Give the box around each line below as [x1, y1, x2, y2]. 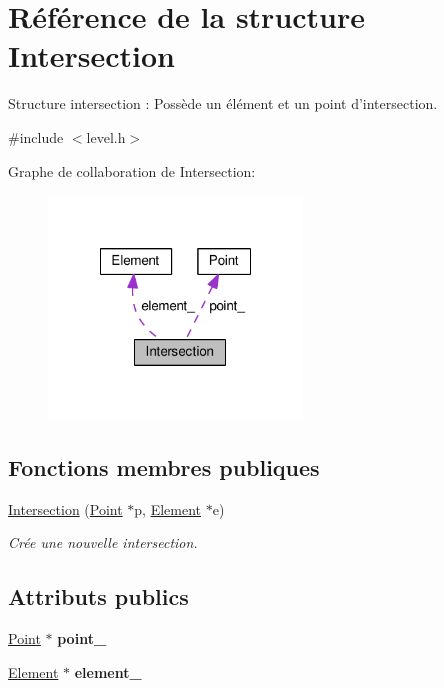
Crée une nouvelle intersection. [8, 532, 198, 553]
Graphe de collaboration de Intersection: [8, 160, 256, 181]
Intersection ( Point [8, 498, 123, 519]
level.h [86, 126, 126, 147]
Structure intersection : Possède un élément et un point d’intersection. [8, 93, 438, 114]
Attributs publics [8, 581, 189, 612]
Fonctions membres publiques [8, 452, 320, 483]
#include [8, 126, 64, 147]
